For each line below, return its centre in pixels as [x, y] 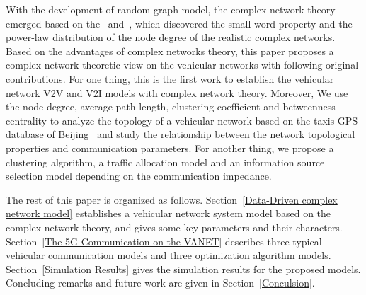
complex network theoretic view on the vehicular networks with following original [182, 65]
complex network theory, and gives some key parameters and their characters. [174, 227]
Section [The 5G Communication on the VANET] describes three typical [164, 241]
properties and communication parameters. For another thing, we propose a [170, 147]
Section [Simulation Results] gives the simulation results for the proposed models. [183, 268]
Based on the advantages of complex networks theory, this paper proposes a [170, 51]
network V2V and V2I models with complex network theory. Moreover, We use [177, 92]
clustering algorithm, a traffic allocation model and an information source [165, 162]
